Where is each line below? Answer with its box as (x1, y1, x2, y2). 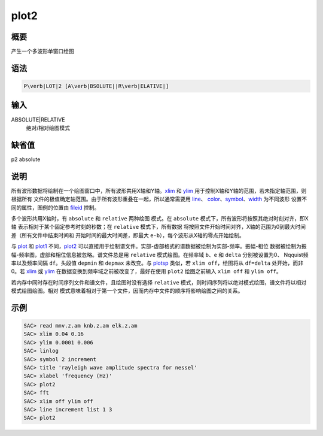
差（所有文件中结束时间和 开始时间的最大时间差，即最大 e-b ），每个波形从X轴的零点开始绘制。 (11, 231, 245, 239)
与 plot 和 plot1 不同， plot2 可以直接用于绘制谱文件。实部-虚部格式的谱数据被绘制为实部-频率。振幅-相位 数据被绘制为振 (11, 243, 307, 250)
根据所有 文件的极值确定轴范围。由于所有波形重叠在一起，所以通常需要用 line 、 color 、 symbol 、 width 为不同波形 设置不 (11, 195, 307, 203)
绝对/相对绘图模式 (26, 124, 71, 131)
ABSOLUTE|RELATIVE (11, 116, 65, 123)
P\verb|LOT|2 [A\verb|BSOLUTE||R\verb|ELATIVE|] (23, 83, 169, 90)
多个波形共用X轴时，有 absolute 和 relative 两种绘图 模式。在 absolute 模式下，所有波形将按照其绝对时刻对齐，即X (11, 214, 309, 222)
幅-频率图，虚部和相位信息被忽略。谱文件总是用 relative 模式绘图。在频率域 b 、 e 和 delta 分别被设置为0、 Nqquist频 (11, 251, 309, 258)
